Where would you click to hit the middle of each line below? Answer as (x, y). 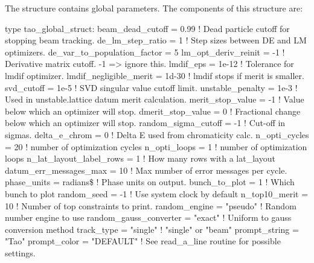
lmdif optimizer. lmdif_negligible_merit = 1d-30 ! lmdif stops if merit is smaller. (155, 75)
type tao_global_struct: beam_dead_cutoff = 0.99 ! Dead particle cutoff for (147, 28)
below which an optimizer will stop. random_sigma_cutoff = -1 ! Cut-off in (145, 123)
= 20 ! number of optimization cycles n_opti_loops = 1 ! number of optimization (156, 146)
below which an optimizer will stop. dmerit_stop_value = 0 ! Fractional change (153, 111)
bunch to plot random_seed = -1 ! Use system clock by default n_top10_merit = (157, 193)
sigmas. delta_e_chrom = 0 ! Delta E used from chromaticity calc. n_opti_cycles (157, 134)
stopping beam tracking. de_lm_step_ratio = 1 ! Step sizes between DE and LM (156, 40)
